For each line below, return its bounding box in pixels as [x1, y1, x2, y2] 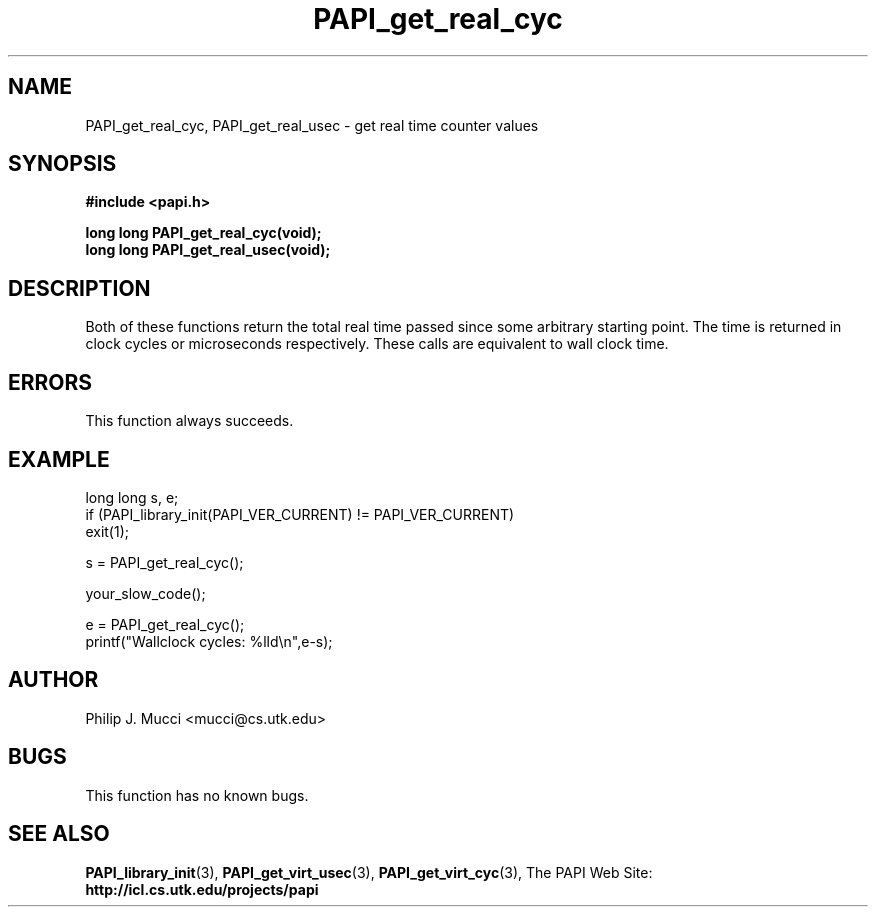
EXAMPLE [8, 446, 110, 472]
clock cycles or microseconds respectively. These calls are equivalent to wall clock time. [85, 335, 669, 353]
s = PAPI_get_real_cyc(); [85, 553, 244, 571]
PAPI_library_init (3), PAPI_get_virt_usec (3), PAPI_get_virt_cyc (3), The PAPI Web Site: [85, 863, 653, 881]
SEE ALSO [8, 821, 110, 847]
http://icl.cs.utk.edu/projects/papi [85, 880, 319, 898]
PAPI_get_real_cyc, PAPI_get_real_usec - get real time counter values [85, 116, 539, 134]
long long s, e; [85, 488, 179, 506]
